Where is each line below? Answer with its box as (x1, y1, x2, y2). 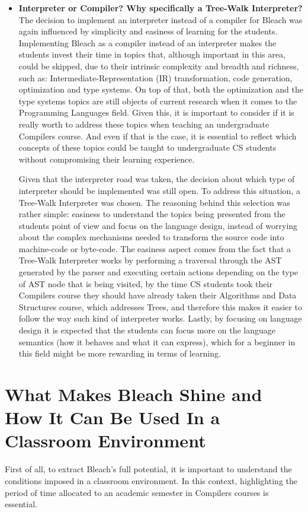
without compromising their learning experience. (18, 152, 195, 165)
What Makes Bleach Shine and (5, 382, 262, 406)
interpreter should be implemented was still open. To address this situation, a (18, 184, 300, 196)
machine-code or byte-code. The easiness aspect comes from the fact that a (18, 242, 291, 255)
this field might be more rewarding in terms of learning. (18, 347, 221, 360)
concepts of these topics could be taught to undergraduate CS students (18, 141, 277, 154)
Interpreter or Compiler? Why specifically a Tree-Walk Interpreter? (18, 2, 303, 14)
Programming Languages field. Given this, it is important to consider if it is (18, 106, 294, 119)
